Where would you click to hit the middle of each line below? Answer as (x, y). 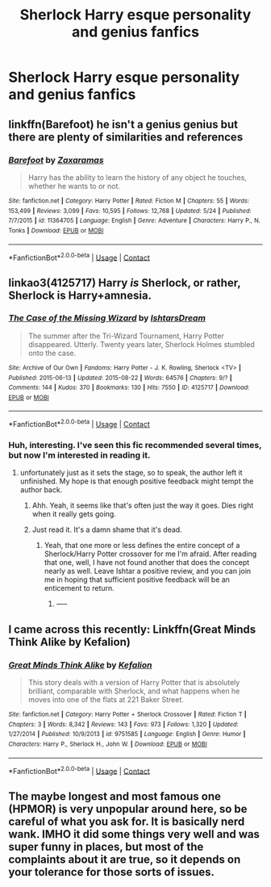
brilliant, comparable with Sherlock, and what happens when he (134, 691)
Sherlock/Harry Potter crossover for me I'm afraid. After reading (150, 554)
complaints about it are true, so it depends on (125, 859)
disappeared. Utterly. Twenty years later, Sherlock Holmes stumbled (142, 344)
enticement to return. (79, 588)
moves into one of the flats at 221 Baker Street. (106, 700)
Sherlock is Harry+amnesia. (80, 295)
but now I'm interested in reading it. (79, 455)
